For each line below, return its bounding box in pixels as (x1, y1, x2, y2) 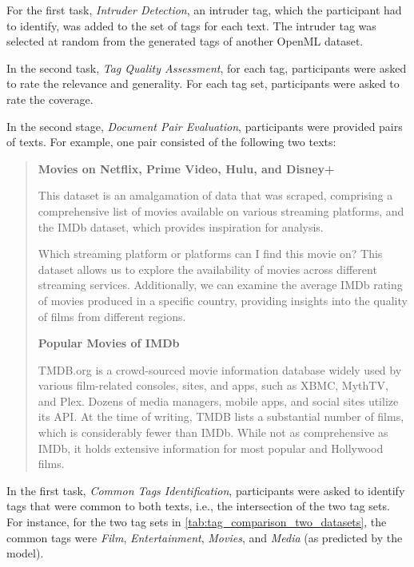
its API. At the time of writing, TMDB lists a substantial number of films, (38, 408, 404, 425)
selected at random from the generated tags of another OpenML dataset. (6, 33, 364, 50)
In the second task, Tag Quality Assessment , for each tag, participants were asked (6, 59, 407, 76)
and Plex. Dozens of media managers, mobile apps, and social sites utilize (38, 392, 399, 409)
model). (6, 545, 44, 561)
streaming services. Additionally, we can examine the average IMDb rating (38, 276, 403, 293)
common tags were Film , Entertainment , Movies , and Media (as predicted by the (6, 529, 403, 545)
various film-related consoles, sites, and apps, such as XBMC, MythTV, (38, 377, 388, 394)
